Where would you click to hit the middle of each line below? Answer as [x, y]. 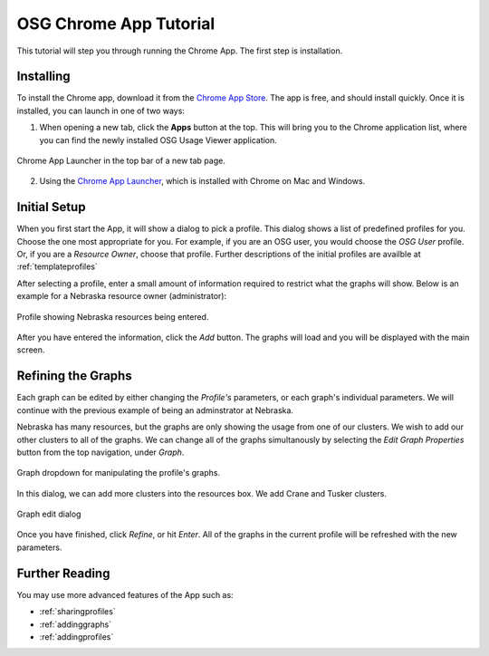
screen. [31, 350]
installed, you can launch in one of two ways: [101, 111]
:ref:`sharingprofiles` [78, 612]
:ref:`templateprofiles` [58, 266]
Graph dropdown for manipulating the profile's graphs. [119, 473]
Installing [44, 77]
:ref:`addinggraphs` [76, 624]
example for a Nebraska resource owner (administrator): [121, 296]
